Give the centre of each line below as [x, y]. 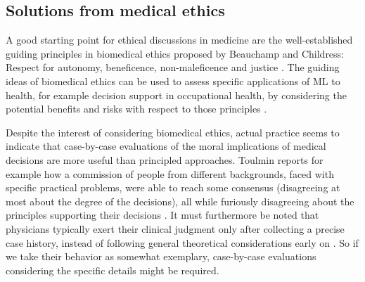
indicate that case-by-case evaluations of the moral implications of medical [166, 146]
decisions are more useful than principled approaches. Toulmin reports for [165, 159]
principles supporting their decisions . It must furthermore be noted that [162, 215]
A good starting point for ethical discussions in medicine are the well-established [179, 40]
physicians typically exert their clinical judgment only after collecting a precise [175, 228]
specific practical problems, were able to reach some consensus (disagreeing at [173, 187]
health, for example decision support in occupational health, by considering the [176, 95]
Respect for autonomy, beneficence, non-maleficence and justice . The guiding [173, 67]
